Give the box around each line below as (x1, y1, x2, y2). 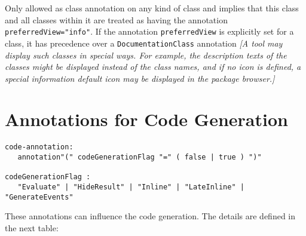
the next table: (5, 221, 59, 234)
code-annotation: (5, 143, 74, 152)
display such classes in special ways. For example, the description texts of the (5, 48, 287, 61)
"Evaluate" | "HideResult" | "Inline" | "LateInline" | (17, 183, 244, 192)
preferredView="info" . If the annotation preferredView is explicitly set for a (5, 25, 294, 38)
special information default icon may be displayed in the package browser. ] (5, 72, 275, 84)
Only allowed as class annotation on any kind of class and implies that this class (5, 2, 299, 14)
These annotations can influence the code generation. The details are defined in (5, 210, 296, 222)
